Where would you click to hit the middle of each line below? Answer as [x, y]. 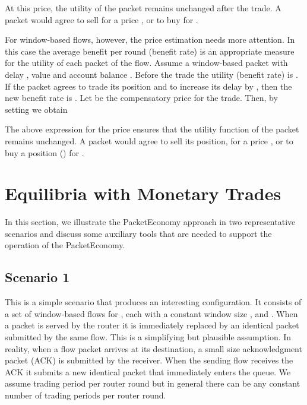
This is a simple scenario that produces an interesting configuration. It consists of [153, 302]
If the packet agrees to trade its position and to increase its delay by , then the [148, 86]
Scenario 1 [37, 277]
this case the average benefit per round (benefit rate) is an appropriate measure [150, 51]
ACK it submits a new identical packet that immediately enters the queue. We [148, 371]
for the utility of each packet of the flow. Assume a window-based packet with [146, 63]
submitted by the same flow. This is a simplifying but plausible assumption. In [148, 337]
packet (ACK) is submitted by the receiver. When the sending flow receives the [149, 360]
